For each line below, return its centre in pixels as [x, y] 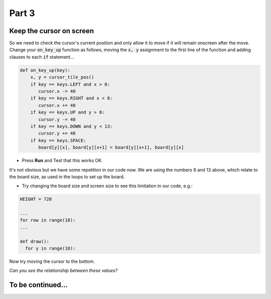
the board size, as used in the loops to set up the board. [67, 177]
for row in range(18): [48, 220]
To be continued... [38, 285]
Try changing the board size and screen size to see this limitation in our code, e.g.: [107, 186]
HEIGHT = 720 [36, 199]
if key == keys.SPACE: [58, 140]
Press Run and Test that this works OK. [62, 161]
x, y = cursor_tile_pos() [62, 77]
